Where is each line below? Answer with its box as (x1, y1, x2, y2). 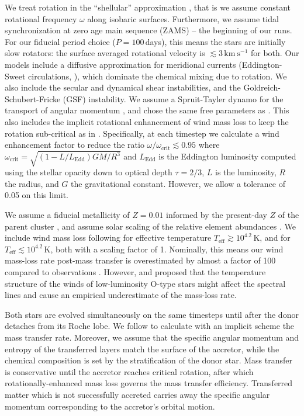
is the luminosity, (215, 166, 277, 178)
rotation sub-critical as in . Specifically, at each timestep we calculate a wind (5, 127, 279, 139)
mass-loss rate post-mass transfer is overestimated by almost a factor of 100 (5, 254, 276, 266)
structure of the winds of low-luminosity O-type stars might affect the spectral (5, 277, 286, 289)
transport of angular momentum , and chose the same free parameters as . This (5, 104, 289, 116)
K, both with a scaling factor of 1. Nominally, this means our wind (44, 242, 284, 255)
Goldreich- (243, 81, 281, 93)
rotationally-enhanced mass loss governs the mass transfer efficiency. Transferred (5, 377, 293, 389)
